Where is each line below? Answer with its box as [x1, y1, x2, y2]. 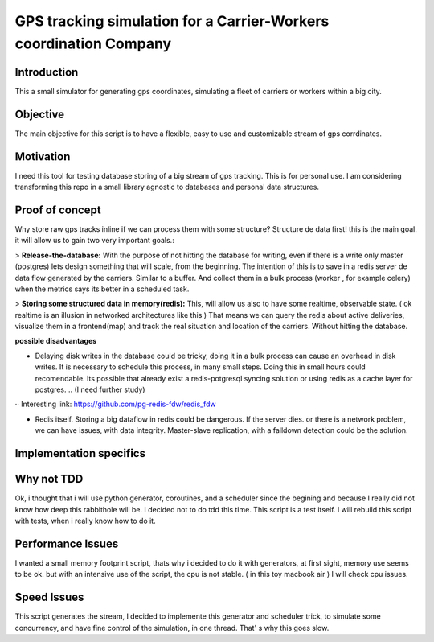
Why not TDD [14, 472, 84, 486]
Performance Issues [14, 537, 119, 550]
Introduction [14, 65, 79, 79]
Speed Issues [14, 591, 84, 604]
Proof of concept [14, 203, 102, 216]
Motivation [14, 150, 71, 163]
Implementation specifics [14, 447, 146, 460]
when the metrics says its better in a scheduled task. [14, 284, 190, 294]
